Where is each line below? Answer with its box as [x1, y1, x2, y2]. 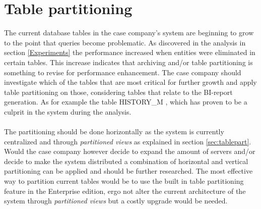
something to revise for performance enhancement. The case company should [4, 67, 241, 77]
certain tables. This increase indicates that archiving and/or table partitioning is [4, 57, 253, 67]
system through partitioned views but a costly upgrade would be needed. [4, 195, 228, 206]
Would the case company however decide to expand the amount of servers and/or [4, 146, 255, 156]
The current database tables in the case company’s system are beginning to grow [4, 27, 254, 38]
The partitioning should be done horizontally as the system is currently [4, 126, 224, 137]
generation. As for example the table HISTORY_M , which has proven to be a [4, 96, 247, 107]
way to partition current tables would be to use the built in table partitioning [4, 176, 244, 186]
